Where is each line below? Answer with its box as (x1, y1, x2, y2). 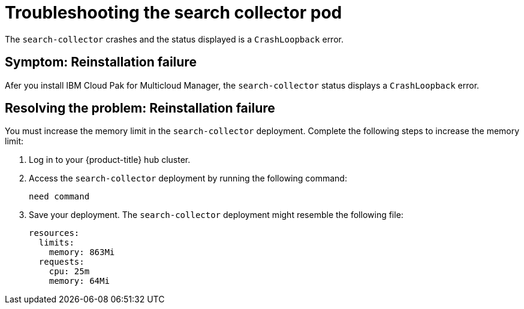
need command (29, 192, 90, 202)
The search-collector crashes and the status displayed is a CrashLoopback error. (5, 34, 344, 44)
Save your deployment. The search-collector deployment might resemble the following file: (29, 210, 403, 220)
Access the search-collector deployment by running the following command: (29, 173, 347, 184)
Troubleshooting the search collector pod (5, 2, 342, 23)
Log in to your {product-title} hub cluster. (29, 154, 191, 165)
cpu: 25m (49, 266, 90, 277)
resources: (29, 228, 80, 238)
